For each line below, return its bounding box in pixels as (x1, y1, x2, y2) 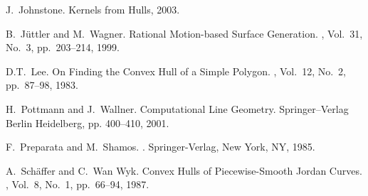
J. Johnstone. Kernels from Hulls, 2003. (6, 2, 180, 16)
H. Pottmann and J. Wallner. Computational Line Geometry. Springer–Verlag (6, 101, 349, 116)
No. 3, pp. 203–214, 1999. (6, 40, 120, 55)
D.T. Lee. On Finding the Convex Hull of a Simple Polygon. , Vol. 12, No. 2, (6, 63, 346, 78)
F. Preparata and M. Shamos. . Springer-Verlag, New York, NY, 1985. (6, 139, 315, 154)
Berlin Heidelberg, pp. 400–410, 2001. (6, 115, 169, 130)
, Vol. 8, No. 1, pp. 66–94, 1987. (6, 177, 149, 192)
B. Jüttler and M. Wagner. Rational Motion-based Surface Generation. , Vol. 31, (6, 26, 363, 40)
